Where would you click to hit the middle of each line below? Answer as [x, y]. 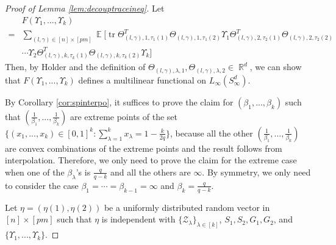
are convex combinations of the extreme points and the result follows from [144, 148]
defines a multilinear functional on [142, 80]
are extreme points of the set [124, 116]
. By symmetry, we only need [256, 172]
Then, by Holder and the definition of [75, 67]
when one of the [35, 172]
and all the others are [151, 172]
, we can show [276, 67]
